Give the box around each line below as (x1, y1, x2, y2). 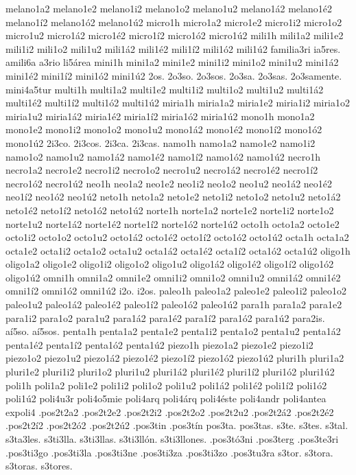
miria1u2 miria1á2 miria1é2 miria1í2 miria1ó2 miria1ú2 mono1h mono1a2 (5, 108, 315, 123)
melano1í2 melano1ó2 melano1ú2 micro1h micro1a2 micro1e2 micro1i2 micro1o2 (5, 14, 342, 29)
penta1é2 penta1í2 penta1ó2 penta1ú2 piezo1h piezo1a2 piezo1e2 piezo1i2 (5, 337, 313, 351)
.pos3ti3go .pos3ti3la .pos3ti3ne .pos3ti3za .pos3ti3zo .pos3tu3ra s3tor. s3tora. (5, 445, 333, 459)
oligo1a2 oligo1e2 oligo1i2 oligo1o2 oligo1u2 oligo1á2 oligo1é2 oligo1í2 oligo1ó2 (5, 257, 334, 271)
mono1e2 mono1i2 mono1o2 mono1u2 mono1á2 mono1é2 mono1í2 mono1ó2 (5, 122, 322, 137)
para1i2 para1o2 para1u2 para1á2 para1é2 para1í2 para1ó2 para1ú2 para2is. (5, 310, 325, 325)
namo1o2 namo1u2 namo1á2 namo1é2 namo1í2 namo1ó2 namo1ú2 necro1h (5, 149, 320, 163)
